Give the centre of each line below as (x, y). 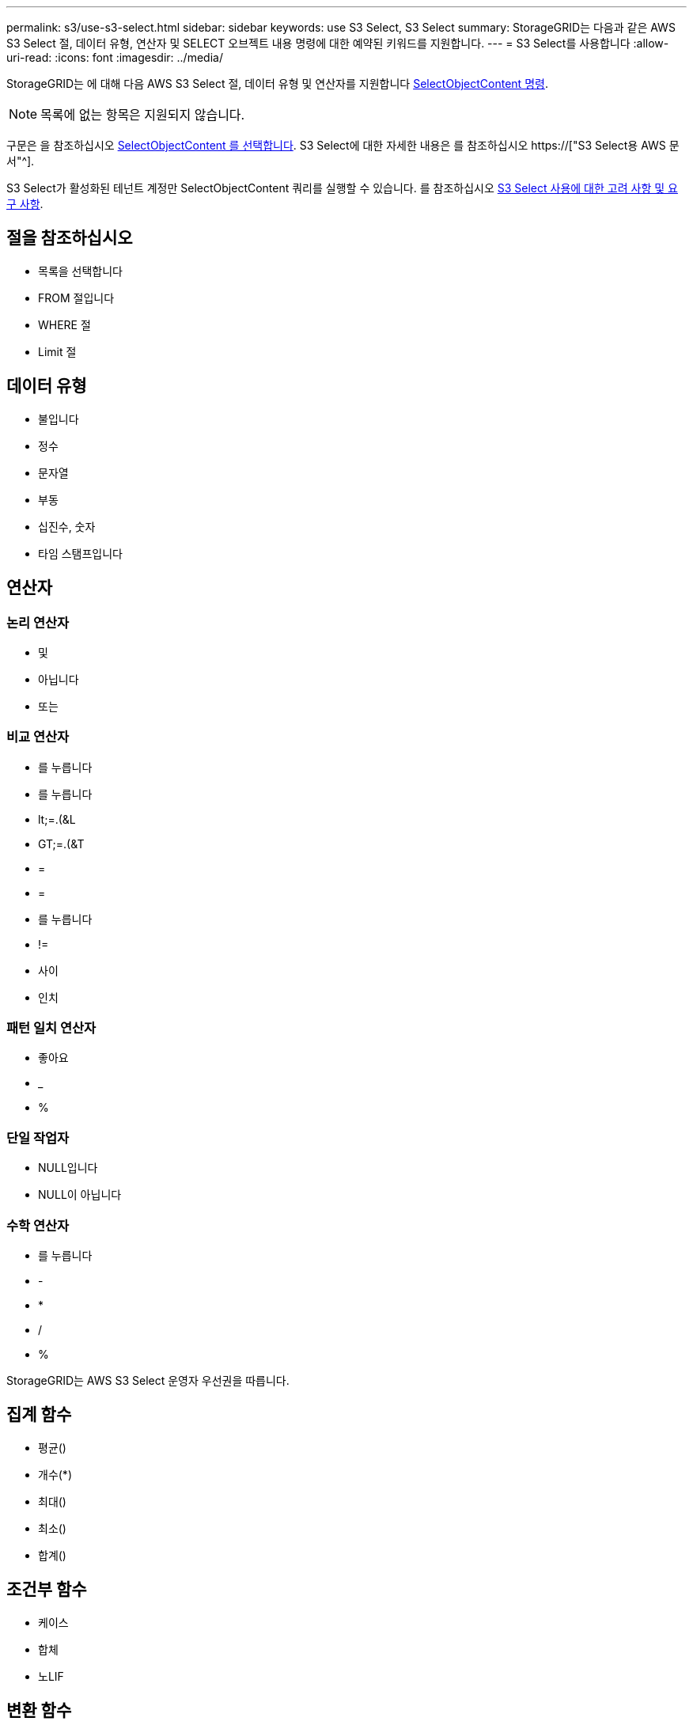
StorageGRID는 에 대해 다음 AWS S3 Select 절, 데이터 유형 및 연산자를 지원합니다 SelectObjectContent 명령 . (277, 83)
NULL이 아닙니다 (80, 1195)
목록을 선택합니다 (80, 271)
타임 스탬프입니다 (80, 553)
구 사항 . (25, 204)
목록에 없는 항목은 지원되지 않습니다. (143, 115)
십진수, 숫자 (67, 526)
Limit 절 (57, 351)
